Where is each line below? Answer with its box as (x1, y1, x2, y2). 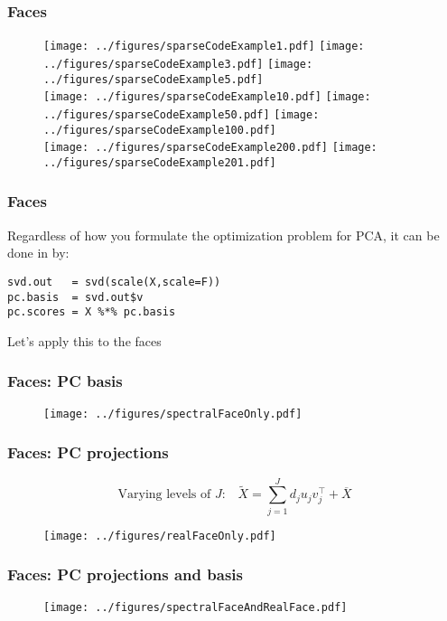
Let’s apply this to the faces (7, 331, 162, 350)
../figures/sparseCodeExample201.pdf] (43, 155, 276, 169)
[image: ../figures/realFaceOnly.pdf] (43, 529, 276, 542)
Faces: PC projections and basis (7, 563, 243, 586)
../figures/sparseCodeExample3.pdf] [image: (43, 57, 313, 71)
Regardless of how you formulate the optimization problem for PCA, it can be (7, 225, 440, 244)
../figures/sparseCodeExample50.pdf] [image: (43, 108, 320, 121)
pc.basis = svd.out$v (7, 290, 144, 304)
